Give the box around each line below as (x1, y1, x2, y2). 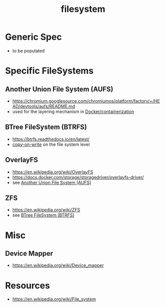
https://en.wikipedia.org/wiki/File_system (12, 296, 96, 302)
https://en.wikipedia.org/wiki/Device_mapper (12, 262, 104, 268)
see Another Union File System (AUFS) (12, 180, 91, 185)
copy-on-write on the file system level (12, 141, 90, 147)
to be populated (12, 48, 45, 54)
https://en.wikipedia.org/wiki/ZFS (12, 207, 81, 213)
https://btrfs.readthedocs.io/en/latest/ (12, 136, 90, 142)
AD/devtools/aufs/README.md (12, 103, 76, 109)
